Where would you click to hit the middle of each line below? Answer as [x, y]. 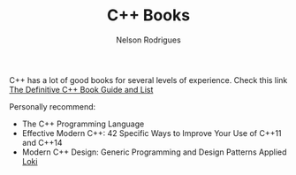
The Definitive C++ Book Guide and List [81, 89]
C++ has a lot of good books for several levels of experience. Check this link [148, 80]
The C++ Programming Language [83, 124]
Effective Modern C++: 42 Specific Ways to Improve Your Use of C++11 [152, 133]
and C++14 [42, 142]
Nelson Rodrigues [148, 40]
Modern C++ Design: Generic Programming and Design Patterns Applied [154, 152]
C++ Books [148, 15]
